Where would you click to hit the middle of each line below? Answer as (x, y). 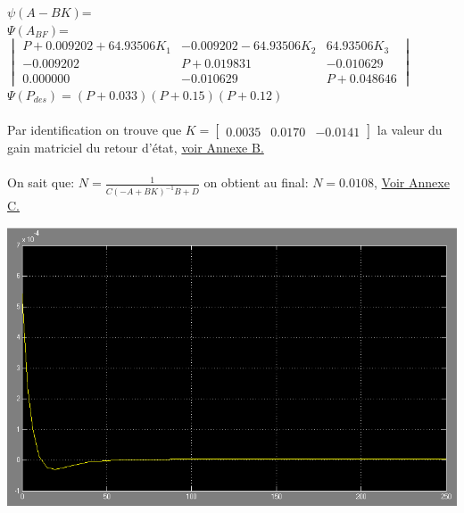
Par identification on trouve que (95, 130)
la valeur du (410, 130)
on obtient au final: (256, 182)
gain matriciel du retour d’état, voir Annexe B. (136, 148)
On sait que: (41, 182)
